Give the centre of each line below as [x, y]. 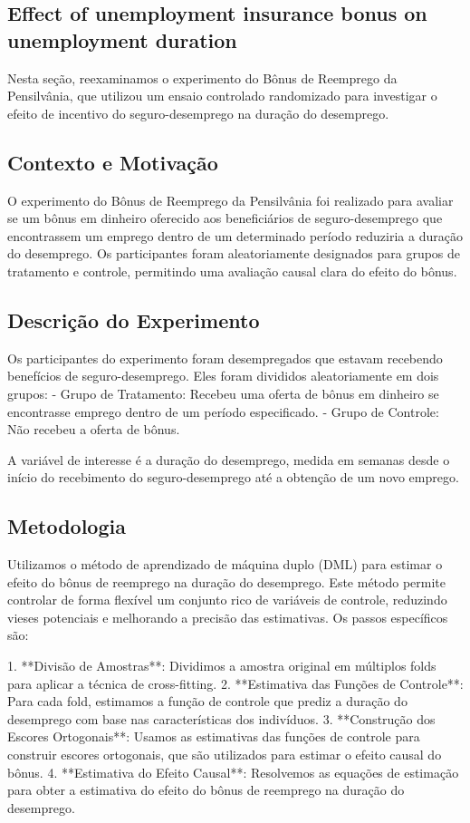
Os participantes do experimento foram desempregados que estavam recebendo [225, 358]
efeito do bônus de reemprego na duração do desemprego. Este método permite [226, 581]
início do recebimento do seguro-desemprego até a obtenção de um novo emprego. [233, 477]
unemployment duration [122, 39]
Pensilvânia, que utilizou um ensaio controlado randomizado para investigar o [222, 96]
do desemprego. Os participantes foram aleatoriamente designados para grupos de [234, 253]
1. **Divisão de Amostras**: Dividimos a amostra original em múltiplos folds [222, 666]
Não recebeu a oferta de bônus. [94, 429]
